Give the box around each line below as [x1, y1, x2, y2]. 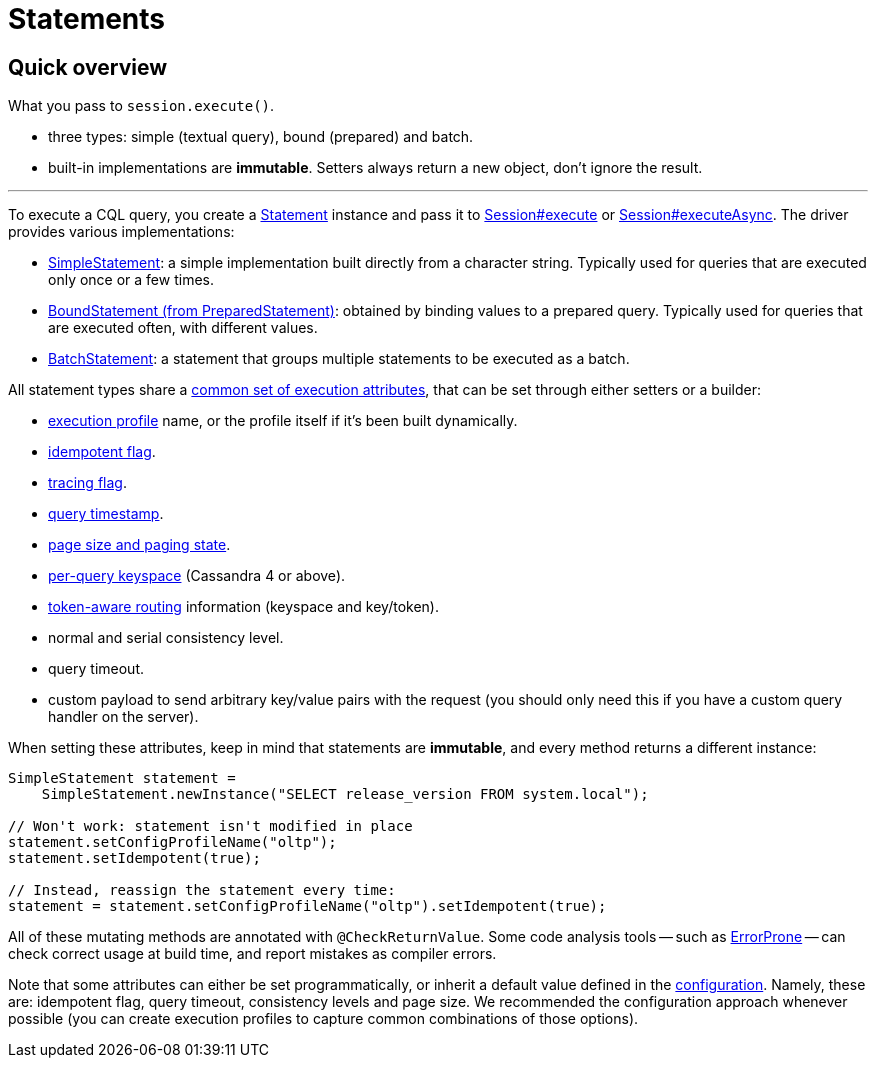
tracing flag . [48, 474, 127, 492]
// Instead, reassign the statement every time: [8, 882, 396, 899]
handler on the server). [48, 708, 199, 726]
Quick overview [8, 54, 168, 80]
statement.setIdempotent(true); [8, 850, 261, 867]
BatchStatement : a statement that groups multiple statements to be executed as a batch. [48, 350, 630, 368]
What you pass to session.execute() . [8, 97, 275, 115]
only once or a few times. [48, 271, 214, 289]
